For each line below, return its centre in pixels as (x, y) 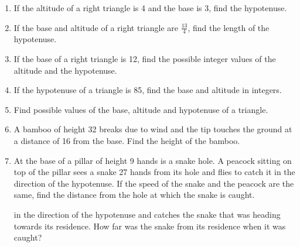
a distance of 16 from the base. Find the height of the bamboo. (127, 140)
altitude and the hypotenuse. (65, 70)
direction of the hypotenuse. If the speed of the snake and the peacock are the (154, 183)
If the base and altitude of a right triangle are (96, 27)
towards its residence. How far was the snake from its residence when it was (150, 226)
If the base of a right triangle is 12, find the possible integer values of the (145, 59)
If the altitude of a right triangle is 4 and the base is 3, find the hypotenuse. (150, 8)
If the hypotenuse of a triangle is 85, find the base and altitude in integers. (148, 90)
